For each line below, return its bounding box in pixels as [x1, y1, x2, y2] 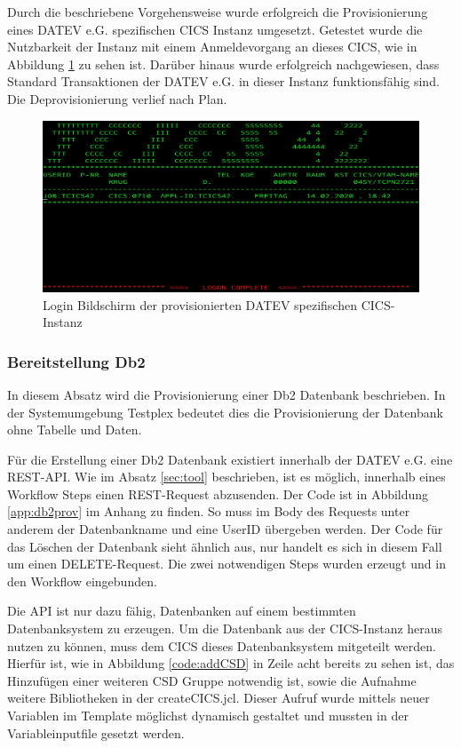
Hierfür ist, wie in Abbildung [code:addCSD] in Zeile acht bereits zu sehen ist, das [7, 654, 455, 672]
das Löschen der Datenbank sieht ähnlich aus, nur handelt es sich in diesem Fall [7, 537, 442, 555]
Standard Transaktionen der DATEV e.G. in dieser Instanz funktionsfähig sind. [7, 72, 440, 91]
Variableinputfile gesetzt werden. [7, 723, 185, 742]
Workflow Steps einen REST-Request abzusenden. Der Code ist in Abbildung [7, 484, 429, 503]
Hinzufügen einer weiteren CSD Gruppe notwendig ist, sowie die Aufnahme [7, 671, 417, 689]
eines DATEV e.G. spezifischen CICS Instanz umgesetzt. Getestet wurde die [7, 20, 423, 38]
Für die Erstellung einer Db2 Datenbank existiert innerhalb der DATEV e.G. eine [7, 450, 453, 468]
